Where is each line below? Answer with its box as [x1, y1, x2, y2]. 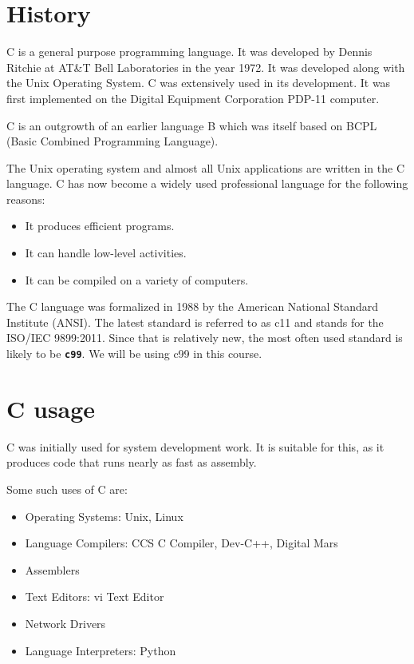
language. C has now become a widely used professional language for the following [6, 175, 408, 192]
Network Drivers [25, 614, 106, 631]
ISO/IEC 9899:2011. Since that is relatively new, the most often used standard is [6, 329, 403, 346]
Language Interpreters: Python [25, 642, 176, 658]
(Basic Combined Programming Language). [6, 133, 219, 149]
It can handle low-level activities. [25, 245, 187, 261]
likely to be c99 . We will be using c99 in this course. [6, 345, 262, 362]
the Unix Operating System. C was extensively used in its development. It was [6, 74, 391, 91]
